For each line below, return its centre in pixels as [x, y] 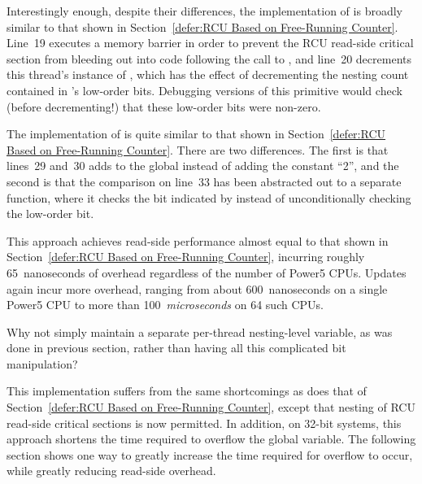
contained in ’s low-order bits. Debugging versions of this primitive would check [204, 90]
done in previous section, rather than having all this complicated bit [176, 348]
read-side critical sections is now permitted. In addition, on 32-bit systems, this [204, 423]
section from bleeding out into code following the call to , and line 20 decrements [209, 58]
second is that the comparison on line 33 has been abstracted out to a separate [204, 181]
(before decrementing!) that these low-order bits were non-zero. [164, 106]
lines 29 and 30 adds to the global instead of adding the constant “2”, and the [203, 166]
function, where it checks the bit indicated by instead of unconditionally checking [209, 197]
